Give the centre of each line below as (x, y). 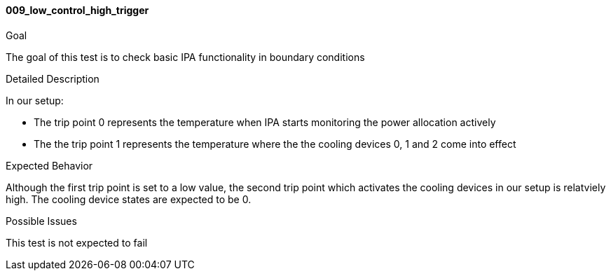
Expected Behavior (49, 165)
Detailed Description (53, 78)
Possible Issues (41, 221)
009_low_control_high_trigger (77, 10)
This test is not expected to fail (77, 242)
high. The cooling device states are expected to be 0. (129, 199)
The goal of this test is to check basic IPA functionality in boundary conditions (185, 57)
